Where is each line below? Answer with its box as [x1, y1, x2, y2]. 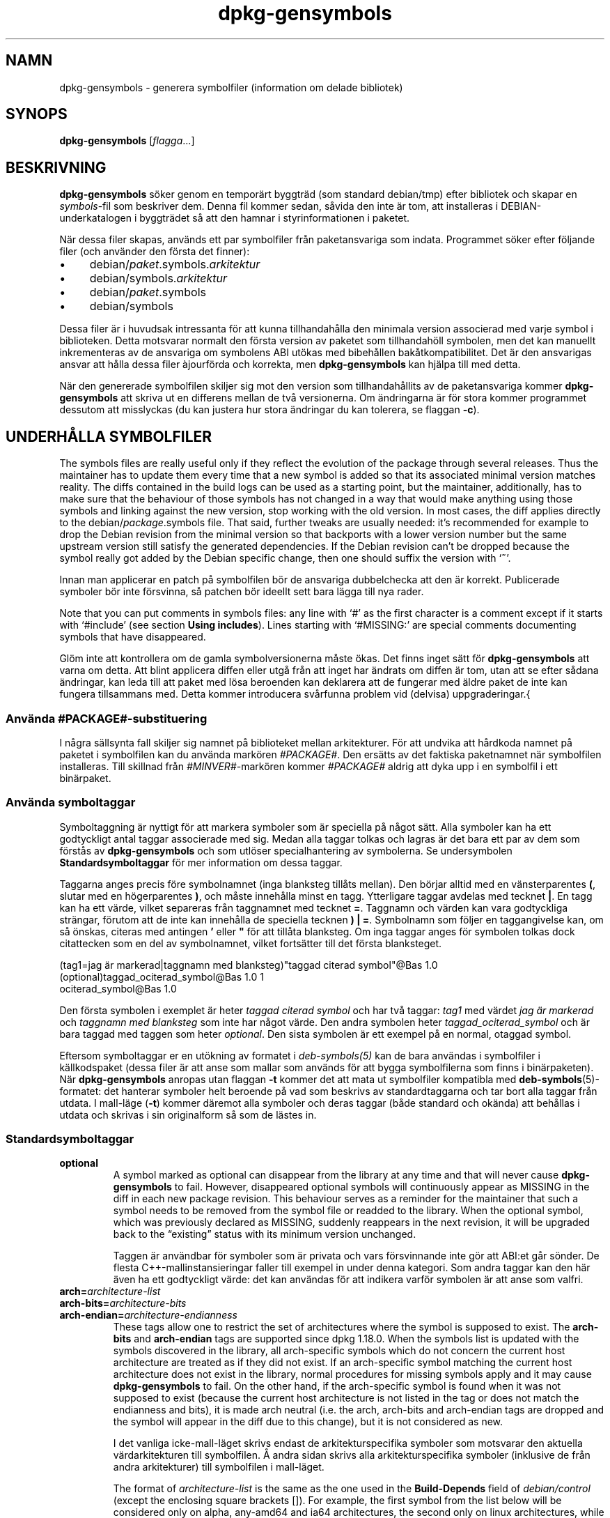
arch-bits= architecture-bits [59, 1297, 187, 1310]
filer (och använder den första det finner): [59, 245, 250, 258]
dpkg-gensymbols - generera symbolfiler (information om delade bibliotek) [59, 81, 403, 93]
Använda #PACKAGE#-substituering [6, 711, 208, 726]
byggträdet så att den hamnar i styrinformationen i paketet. [139, 212, 410, 224]
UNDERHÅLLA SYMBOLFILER [6, 427, 212, 445]
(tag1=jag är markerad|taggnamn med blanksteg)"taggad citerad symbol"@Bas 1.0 [59, 958, 438, 971]
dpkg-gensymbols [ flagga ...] [59, 135, 195, 147]
